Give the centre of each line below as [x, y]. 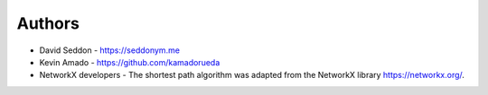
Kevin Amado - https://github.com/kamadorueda [130, 62]
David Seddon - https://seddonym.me [110, 50]
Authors [48, 23]
